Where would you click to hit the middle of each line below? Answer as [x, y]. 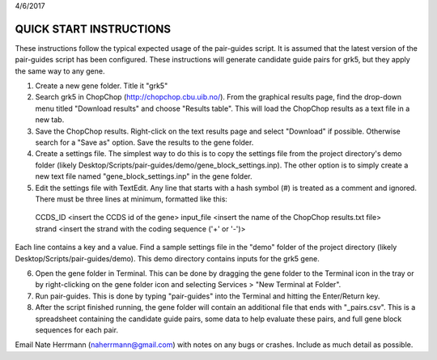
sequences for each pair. [77, 330]
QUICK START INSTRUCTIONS [93, 29]
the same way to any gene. [60, 71]
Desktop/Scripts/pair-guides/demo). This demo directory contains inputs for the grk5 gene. [167, 258]
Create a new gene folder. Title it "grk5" [102, 86]
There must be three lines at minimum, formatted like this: [132, 199]
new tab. [50, 120]
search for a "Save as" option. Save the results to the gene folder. [144, 142]
